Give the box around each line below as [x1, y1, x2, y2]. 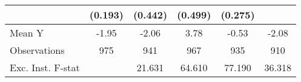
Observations [10, 43, 65, 57]
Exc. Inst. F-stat [10, 60, 80, 74]
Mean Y [10, 26, 44, 40]
